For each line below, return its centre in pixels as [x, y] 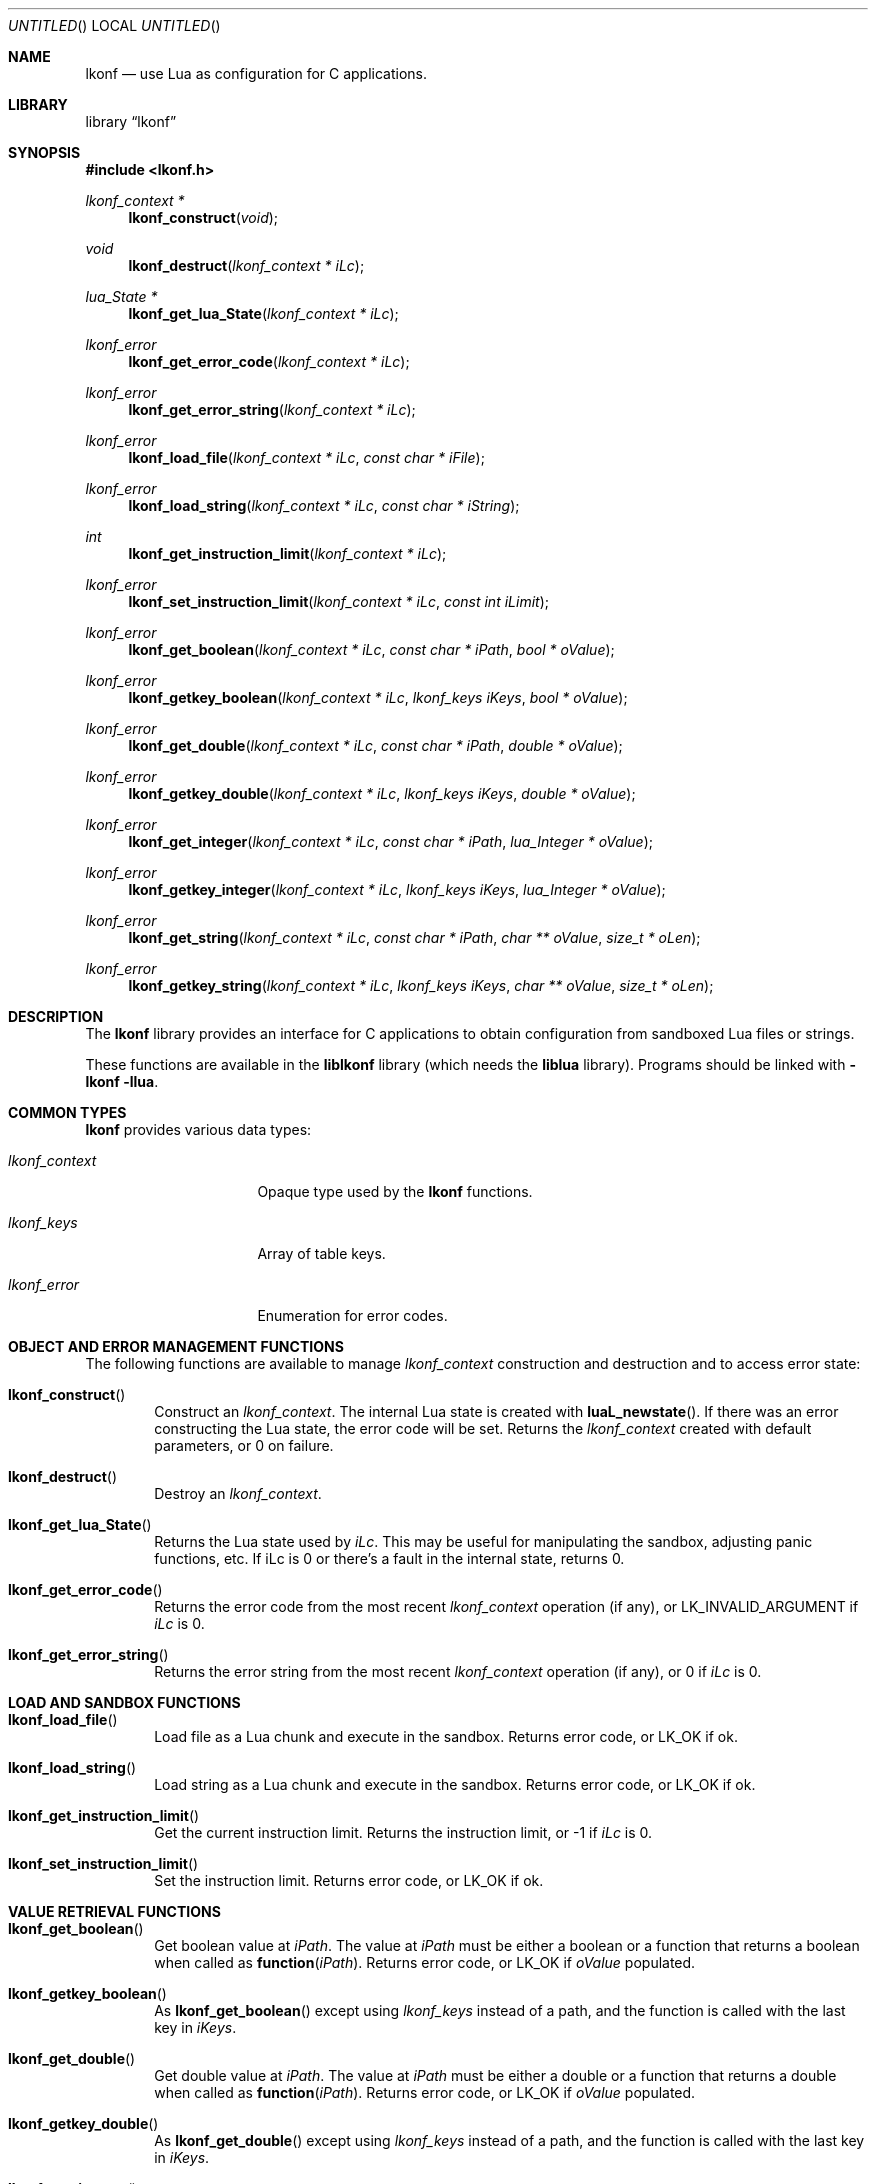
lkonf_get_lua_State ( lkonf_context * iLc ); [263, 313]
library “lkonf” [131, 121]
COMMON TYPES [67, 1112]
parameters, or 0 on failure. [244, 1445]
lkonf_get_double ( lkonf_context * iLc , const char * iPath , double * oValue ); [375, 745]
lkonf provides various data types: [198, 1129]
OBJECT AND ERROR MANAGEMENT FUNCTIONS [176, 1346]
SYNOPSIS [44, 152]
